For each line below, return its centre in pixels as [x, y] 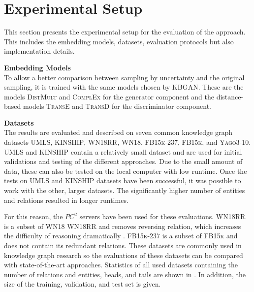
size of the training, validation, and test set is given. [82, 284]
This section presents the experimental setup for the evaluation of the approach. [125, 32]
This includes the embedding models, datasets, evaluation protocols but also [119, 41]
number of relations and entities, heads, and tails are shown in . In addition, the [125, 274]
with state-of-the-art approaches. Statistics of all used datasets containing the [121, 265]
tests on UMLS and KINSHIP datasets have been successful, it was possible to [123, 180]
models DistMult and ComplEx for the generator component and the [109, 96]
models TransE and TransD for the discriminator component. [117, 106]
